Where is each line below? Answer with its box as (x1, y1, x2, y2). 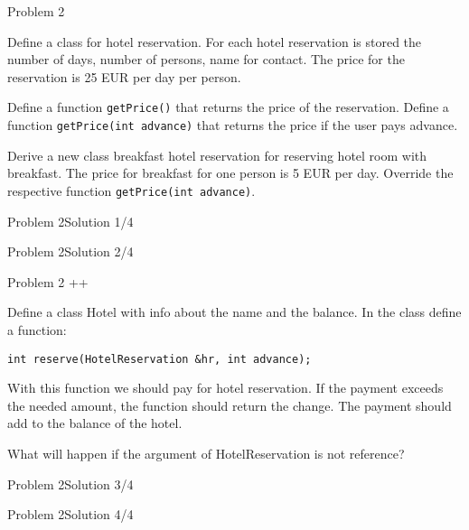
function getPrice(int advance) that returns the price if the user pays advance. (7, 116, 458, 135)
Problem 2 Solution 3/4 (7, 474, 134, 493)
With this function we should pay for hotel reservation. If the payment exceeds (7, 378, 444, 397)
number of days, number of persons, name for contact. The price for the (7, 50, 405, 69)
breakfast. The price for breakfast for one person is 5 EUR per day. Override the (7, 163, 454, 182)
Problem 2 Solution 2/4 (7, 242, 134, 261)
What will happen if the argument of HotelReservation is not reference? (7, 443, 405, 462)
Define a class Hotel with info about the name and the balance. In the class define (7, 302, 462, 321)
